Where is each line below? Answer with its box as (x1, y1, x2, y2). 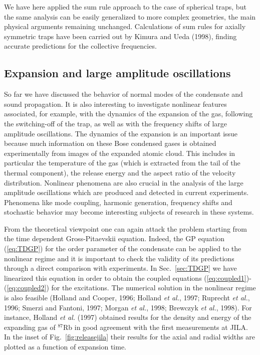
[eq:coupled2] (7, 282, 47, 293)
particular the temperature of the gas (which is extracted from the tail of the (4, 157, 240, 168)
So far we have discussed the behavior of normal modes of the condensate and (4, 89, 243, 99)
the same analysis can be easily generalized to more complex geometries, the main (4, 11, 256, 22)
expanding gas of (4, 321, 56, 332)
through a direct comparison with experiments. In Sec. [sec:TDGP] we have (4, 263, 237, 273)
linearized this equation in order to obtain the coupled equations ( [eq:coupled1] (4, 272, 246, 283)
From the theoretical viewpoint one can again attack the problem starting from (4, 223, 247, 234)
